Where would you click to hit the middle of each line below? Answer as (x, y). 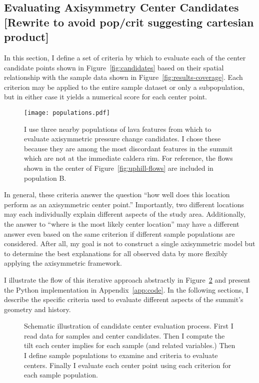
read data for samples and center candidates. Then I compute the (124, 335)
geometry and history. (37, 309)
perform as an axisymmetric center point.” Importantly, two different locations (124, 204)
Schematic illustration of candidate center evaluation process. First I (129, 326)
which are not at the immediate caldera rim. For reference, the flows (128, 158)
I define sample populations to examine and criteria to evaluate (121, 355)
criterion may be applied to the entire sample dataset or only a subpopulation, (124, 87)
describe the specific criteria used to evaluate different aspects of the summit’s (124, 299)
